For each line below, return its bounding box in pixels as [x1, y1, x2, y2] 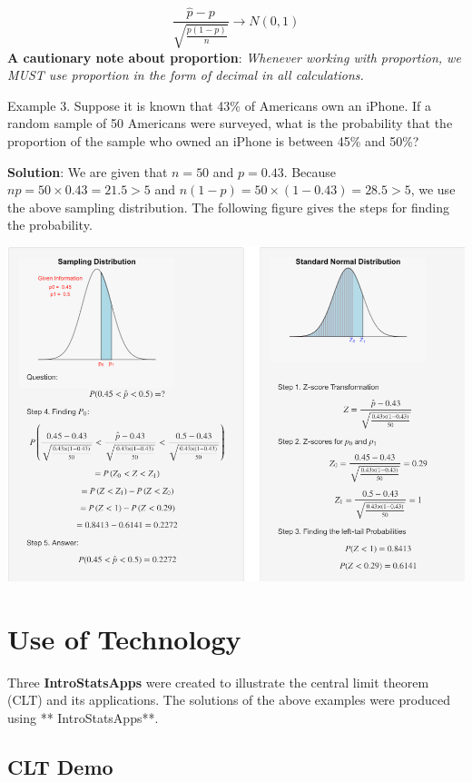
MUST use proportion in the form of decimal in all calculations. [7, 65, 364, 84]
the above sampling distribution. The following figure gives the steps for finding [7, 197, 450, 216]
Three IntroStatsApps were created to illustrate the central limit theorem [7, 672, 429, 691]
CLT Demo [7, 752, 113, 780]
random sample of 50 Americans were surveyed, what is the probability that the [7, 114, 453, 133]
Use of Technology [7, 619, 241, 657]
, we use [410, 180, 456, 199]
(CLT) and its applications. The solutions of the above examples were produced [7, 690, 450, 709]
